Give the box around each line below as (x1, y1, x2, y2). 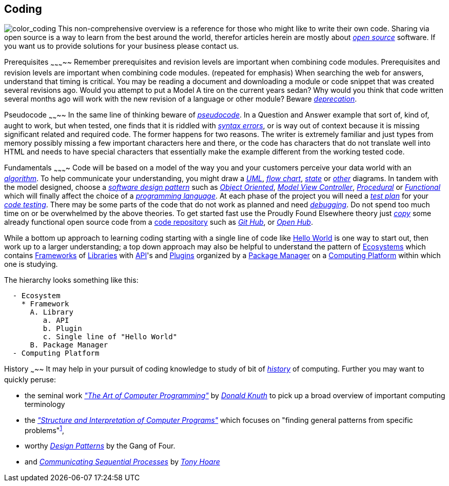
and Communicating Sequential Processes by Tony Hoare (25, 457, 220, 466)
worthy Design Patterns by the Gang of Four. (25, 441, 175, 451)
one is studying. (4, 259, 58, 268)
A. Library (30, 307, 73, 316)
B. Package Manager (30, 340, 108, 349)
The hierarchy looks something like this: (4, 275, 139, 284)
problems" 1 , (25, 424, 65, 435)
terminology (25, 399, 65, 409)
